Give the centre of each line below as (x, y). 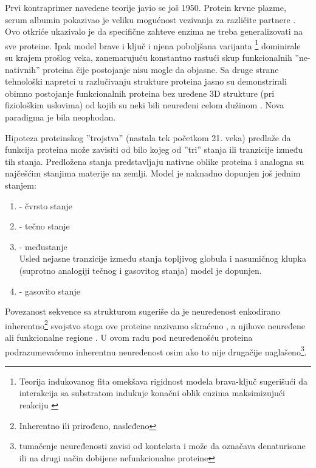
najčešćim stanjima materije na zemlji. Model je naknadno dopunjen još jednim (153, 173)
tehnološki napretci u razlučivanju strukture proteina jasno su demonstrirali (146, 81)
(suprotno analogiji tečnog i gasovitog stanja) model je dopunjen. (140, 270)
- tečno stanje (44, 226)
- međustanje (43, 246)
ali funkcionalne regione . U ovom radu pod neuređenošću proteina (129, 337)
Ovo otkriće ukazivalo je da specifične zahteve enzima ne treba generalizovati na (154, 31)
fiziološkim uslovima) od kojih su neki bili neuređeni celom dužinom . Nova (145, 105)
